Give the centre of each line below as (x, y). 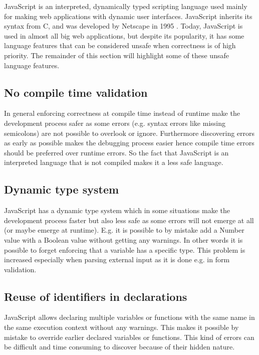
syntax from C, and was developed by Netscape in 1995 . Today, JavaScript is (123, 26)
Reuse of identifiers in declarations (96, 296)
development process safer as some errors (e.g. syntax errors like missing (115, 123)
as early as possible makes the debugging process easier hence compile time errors (129, 143)
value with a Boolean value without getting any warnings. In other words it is (123, 239)
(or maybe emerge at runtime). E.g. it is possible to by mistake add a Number (124, 230)
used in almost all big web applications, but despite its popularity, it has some (124, 35)
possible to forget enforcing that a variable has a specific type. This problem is (125, 249)
